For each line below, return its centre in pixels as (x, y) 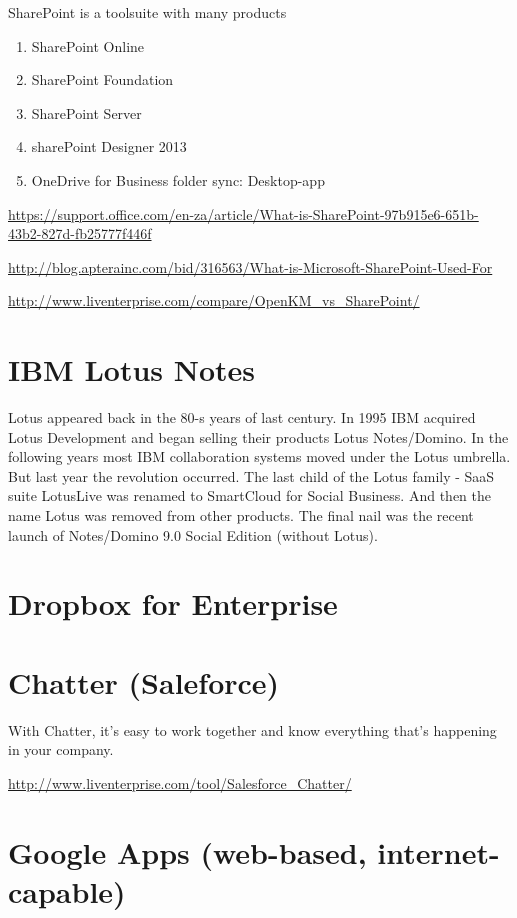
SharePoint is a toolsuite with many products (147, 12)
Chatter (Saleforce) (144, 681)
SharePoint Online (88, 45)
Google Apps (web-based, (187, 851)
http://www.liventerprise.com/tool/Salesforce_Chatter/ (180, 782)
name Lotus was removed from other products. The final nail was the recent (241, 515)
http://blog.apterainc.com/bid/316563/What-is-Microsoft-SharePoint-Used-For (250, 266)
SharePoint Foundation (102, 79)
